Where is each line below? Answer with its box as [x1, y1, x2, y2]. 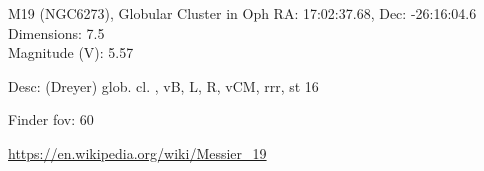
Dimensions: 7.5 [8, 22, 105, 43]
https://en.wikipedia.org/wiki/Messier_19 [8, 142, 267, 163]
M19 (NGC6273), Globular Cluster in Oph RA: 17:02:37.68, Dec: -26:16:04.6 [8, 3, 477, 23]
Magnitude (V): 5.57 [8, 42, 134, 63]
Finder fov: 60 [8, 109, 94, 130]
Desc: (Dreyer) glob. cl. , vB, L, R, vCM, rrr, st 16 [8, 75, 319, 96]
